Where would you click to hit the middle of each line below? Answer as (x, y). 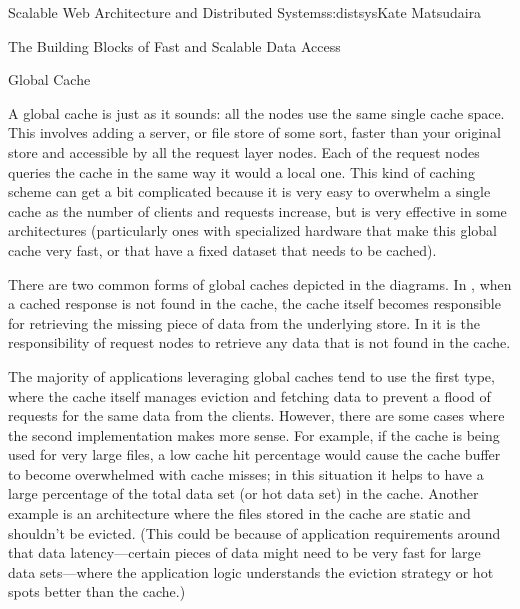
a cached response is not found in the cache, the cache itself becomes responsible (254, 303)
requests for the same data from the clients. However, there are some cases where (256, 415)
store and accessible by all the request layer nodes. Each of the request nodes (244, 151)
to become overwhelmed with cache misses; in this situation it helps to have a (246, 473)
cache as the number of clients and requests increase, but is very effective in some (257, 210)
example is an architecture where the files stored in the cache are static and (239, 513)
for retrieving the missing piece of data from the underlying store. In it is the (244, 322)
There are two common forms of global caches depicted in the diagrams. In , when (260, 283)
